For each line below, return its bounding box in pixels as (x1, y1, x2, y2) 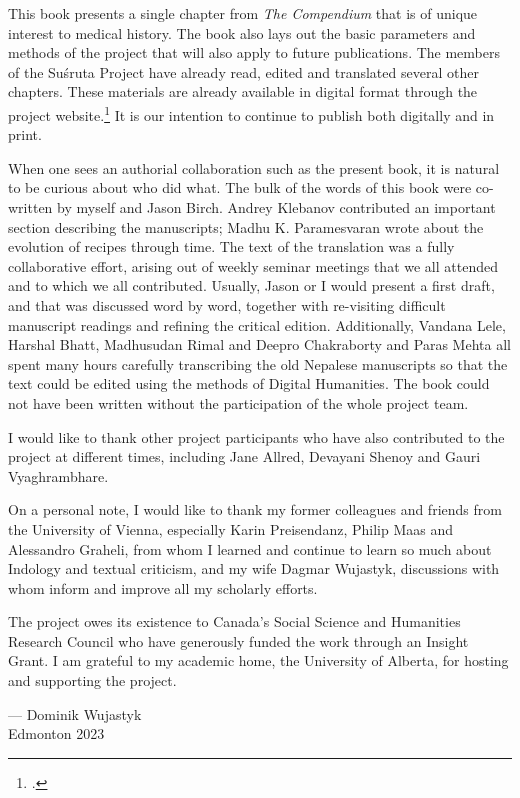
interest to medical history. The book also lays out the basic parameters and (8, 22, 476, 43)
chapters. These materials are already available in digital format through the (8, 81, 478, 102)
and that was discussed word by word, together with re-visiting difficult (8, 294, 446, 315)
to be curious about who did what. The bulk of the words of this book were (8, 177, 472, 198)
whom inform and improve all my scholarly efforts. (8, 577, 318, 598)
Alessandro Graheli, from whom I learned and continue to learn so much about (8, 538, 492, 559)
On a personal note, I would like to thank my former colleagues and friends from (8, 499, 502, 520)
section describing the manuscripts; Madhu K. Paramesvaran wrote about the (8, 216, 484, 237)
